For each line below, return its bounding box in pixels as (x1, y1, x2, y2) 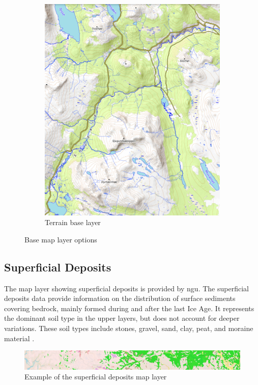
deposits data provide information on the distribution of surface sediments (4, 293, 236, 304)
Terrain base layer (45, 217, 101, 228)
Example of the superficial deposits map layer (24, 371, 167, 382)
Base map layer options (24, 234, 97, 244)
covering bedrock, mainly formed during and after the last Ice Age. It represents (4, 302, 254, 313)
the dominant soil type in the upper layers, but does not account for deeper (4, 313, 240, 323)
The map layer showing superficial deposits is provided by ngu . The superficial (4, 283, 249, 293)
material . (4, 333, 35, 343)
